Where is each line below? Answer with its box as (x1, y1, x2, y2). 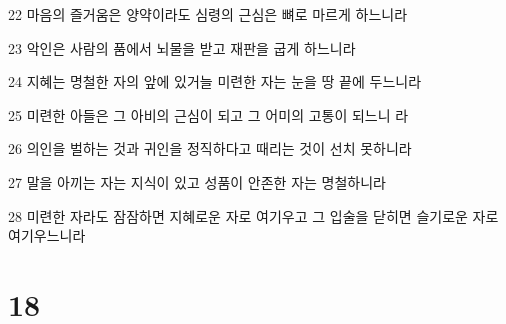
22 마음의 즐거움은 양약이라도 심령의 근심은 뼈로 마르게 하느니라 (8, 4, 408, 24)
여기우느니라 (8, 225, 86, 246)
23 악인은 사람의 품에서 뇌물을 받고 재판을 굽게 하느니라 (8, 37, 356, 58)
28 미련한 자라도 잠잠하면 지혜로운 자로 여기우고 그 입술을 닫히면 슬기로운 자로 (8, 205, 499, 226)
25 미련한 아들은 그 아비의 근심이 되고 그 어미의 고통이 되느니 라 (8, 104, 409, 125)
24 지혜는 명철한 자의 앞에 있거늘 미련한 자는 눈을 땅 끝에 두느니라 (8, 71, 422, 92)
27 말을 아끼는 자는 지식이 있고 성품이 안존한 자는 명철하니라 (8, 171, 386, 192)
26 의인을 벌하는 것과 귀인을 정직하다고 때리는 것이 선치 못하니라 (8, 138, 412, 159)
